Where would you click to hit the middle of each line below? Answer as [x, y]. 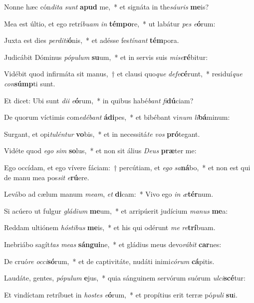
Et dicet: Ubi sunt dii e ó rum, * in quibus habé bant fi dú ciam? [99, 100]
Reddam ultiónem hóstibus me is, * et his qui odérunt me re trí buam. [110, 227]
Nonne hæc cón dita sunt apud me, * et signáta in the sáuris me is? [107, 6]
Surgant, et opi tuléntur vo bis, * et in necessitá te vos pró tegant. [102, 134]
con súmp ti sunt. [30, 83]
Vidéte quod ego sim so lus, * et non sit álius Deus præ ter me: [100, 151]
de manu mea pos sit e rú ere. [47, 177]
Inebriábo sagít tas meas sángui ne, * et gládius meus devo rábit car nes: [113, 244]
